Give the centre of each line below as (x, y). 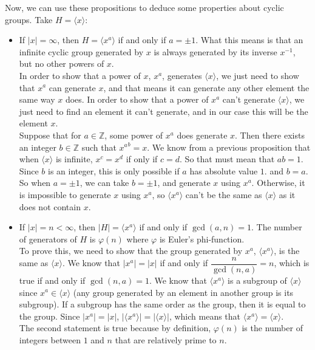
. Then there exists (270, 135)
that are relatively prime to (166, 339)
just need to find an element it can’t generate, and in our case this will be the (164, 111)
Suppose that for (50, 135)
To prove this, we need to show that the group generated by (131, 251)
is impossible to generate (65, 194)
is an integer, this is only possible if (114, 170)
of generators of (48, 238)
